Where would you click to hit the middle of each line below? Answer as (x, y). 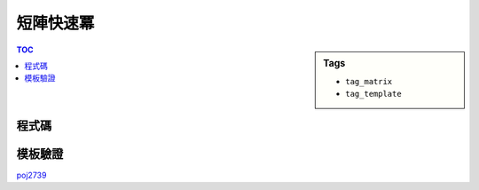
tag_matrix (369, 81)
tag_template (374, 94)
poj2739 (31, 175)
